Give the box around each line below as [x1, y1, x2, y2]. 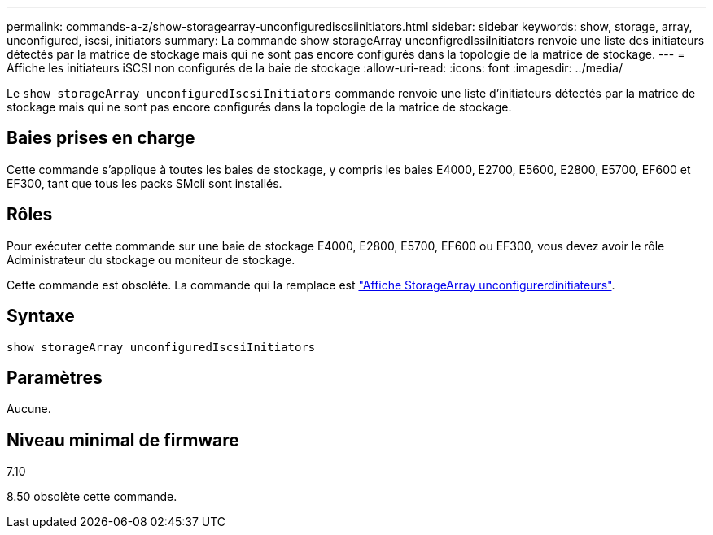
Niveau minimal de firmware [7, 429, 239, 450]
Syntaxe [7, 306, 75, 327]
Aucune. [7, 402, 51, 416]
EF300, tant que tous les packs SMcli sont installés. [7, 176, 282, 190]
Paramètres [7, 367, 103, 388]
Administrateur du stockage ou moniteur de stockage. [7, 252, 295, 267]
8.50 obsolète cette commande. [7, 489, 177, 504]
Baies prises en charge [7, 128, 195, 149]
